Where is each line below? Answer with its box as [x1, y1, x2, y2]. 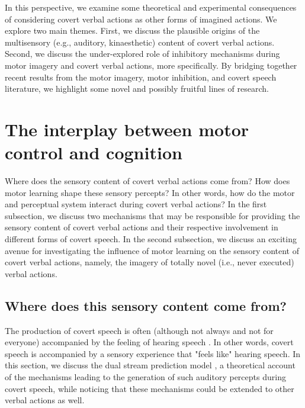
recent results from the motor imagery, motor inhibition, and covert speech [5, 70, 277, 83]
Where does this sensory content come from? [5, 296, 287, 314]
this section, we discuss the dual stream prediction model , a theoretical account [5, 359, 296, 371]
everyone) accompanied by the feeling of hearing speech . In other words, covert [5, 336, 294, 348]
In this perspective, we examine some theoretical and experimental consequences [5, 1, 297, 13]
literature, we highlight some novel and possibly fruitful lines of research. [5, 82, 269, 95]
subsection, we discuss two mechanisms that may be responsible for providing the [5, 209, 300, 221]
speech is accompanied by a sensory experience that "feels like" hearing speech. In [5, 347, 301, 359]
